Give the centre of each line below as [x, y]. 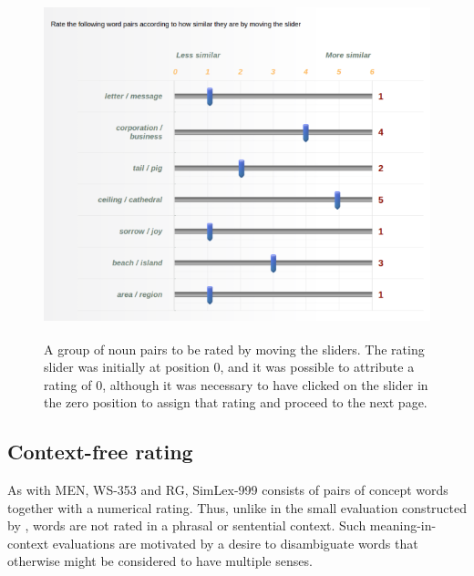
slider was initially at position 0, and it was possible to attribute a [229, 367]
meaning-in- [403, 525]
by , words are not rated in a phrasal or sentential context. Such [187, 525]
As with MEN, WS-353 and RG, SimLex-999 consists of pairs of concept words [228, 490]
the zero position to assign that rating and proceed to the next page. [236, 402]
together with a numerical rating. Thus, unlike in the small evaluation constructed [237, 507]
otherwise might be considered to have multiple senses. [160, 561]
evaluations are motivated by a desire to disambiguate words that [235, 543]
